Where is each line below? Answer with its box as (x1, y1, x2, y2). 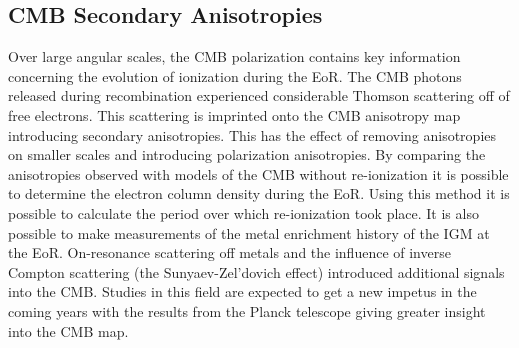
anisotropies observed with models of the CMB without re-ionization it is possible (8, 163, 509, 184)
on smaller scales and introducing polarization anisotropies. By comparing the (8, 144, 486, 165)
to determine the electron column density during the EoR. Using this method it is (8, 183, 510, 204)
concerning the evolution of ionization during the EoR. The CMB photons (8, 65, 462, 86)
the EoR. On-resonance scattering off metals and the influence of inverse (8, 242, 451, 263)
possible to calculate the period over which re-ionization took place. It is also (8, 202, 479, 223)
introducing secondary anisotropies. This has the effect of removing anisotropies (8, 124, 497, 145)
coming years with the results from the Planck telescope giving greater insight (8, 300, 486, 321)
